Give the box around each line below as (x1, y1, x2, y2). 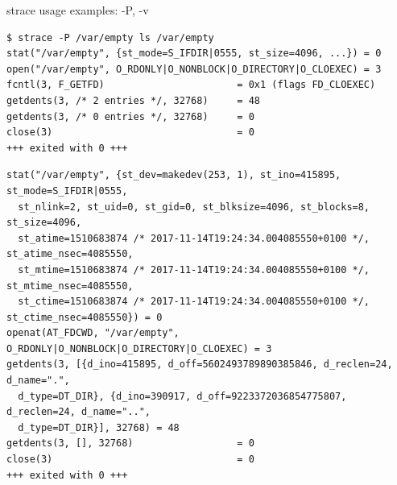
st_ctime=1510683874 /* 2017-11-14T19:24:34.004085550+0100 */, (18, 296, 370, 308)
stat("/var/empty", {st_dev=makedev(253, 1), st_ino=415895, (6, 169, 341, 181)
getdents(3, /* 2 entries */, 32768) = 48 (6, 94, 260, 106)
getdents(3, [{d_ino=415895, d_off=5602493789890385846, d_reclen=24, (6, 359, 393, 371)
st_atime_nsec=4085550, (6, 248, 134, 260)
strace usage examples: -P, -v (6, 2, 149, 18)
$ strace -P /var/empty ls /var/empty (6, 31, 214, 44)
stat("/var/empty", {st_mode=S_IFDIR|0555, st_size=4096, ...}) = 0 (6, 48, 382, 60)
